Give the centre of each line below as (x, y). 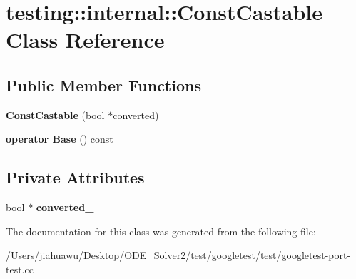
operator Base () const (60, 139)
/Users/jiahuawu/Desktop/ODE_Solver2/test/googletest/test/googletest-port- (178, 255)
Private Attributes (75, 177)
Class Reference (85, 40)
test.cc (20, 269)
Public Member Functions (103, 85)
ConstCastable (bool (55, 115)
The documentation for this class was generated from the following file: (161, 231)
